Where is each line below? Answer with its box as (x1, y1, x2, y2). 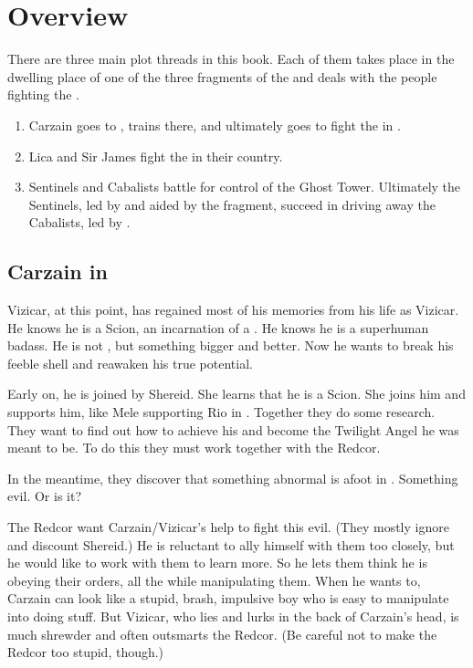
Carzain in (7, 257, 108, 286)
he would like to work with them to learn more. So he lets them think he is (7, 553, 427, 572)
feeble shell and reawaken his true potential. (7, 353, 253, 372)
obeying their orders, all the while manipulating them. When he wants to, (7, 570, 421, 590)
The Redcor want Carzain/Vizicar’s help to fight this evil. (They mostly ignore (7, 517, 449, 537)
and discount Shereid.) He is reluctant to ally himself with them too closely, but (7, 535, 455, 554)
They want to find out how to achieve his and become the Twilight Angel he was (7, 420, 459, 439)
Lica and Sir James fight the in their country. (28, 146, 283, 165)
